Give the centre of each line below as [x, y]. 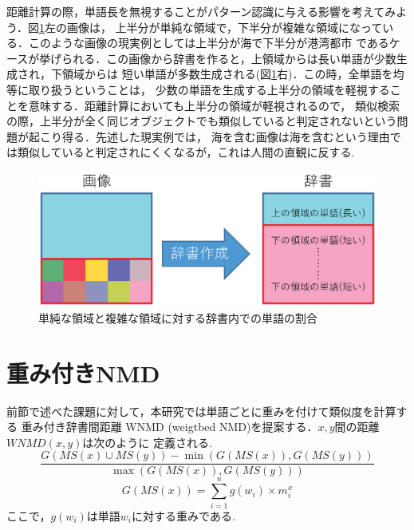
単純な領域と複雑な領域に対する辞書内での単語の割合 [178, 317]
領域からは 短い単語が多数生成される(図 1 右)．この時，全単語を [227, 74]
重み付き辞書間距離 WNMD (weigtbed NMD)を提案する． [170, 427]
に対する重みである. [183, 515]
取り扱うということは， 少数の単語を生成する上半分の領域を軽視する [209, 89]
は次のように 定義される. [147, 442]
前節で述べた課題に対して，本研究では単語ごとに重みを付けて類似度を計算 [201, 411]
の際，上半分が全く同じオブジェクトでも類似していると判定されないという [202, 121]
